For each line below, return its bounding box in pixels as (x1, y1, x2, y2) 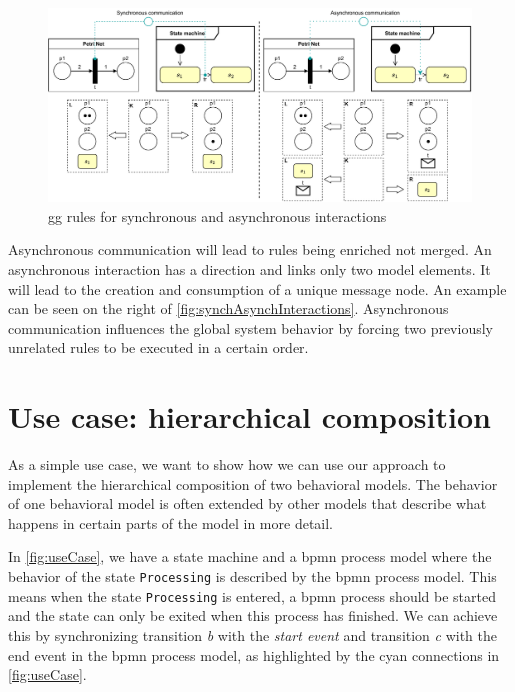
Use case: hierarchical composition (8, 396, 491, 437)
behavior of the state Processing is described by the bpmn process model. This (8, 566, 497, 587)
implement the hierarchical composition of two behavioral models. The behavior (8, 473, 498, 494)
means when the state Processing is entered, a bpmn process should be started (8, 585, 496, 606)
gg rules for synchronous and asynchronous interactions (48, 205, 387, 226)
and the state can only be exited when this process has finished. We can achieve (8, 605, 498, 626)
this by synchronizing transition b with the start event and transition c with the (8, 624, 498, 645)
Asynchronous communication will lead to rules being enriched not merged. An (8, 239, 492, 260)
